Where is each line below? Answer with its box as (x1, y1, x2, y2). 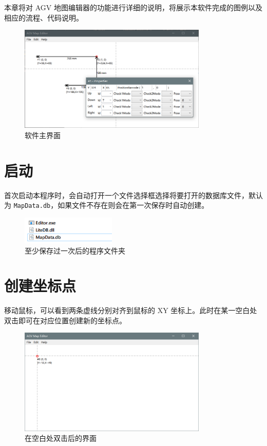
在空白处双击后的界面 (25, 433, 97, 443)
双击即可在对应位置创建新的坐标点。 (4, 315, 126, 325)
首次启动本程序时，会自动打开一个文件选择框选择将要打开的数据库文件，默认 (4, 189, 263, 200)
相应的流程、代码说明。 (4, 12, 83, 23)
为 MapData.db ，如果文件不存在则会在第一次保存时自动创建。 (4, 200, 209, 210)
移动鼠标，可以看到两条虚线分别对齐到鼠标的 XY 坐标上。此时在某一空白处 (4, 305, 257, 316)
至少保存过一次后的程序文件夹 (25, 245, 125, 256)
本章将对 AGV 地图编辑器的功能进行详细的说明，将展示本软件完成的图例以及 (4, 2, 262, 12)
